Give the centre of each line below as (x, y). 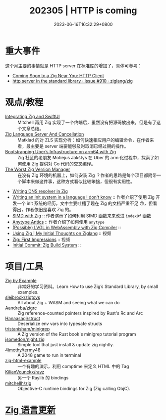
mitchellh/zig (18, 383)
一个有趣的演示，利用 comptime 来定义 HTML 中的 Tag (73, 366)
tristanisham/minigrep (28, 328)
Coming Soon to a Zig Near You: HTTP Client (58, 75)
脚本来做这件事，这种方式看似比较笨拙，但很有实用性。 (78, 181)
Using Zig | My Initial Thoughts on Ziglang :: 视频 (62, 233)
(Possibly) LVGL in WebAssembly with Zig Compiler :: (67, 227)
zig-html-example (23, 360)
